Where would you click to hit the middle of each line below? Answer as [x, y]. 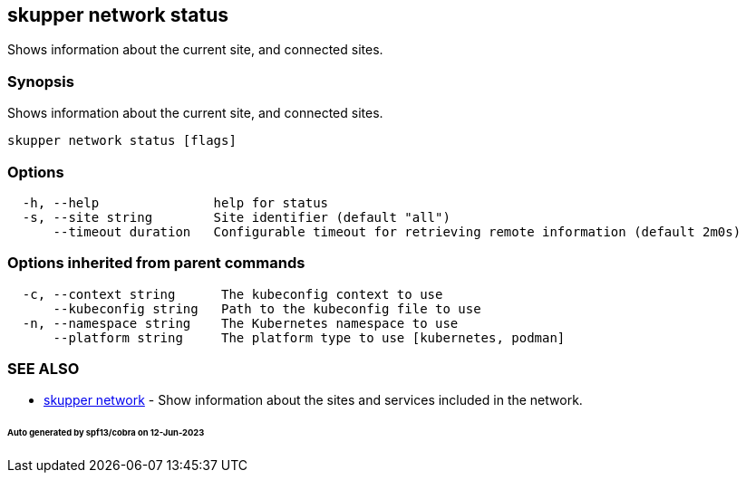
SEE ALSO [44, 369]
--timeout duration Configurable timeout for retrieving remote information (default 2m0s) [397, 231]
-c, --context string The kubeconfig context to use [233, 294]
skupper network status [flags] [122, 141]
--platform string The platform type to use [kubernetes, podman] [309, 337]
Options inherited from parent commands [156, 263]
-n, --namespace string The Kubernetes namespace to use [240, 323]
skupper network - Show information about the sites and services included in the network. [313, 400]
